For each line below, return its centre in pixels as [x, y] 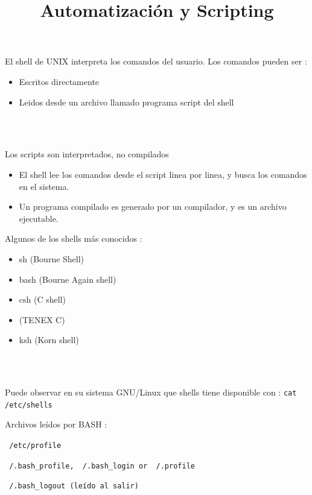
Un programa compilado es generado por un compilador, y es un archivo [153, 207]
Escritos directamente [59, 81]
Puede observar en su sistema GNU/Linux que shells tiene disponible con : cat [151, 392]
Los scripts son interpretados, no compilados [87, 154]
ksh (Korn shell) [49, 340]
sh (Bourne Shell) [52, 258]
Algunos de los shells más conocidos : [74, 238]
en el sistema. [44, 186]
